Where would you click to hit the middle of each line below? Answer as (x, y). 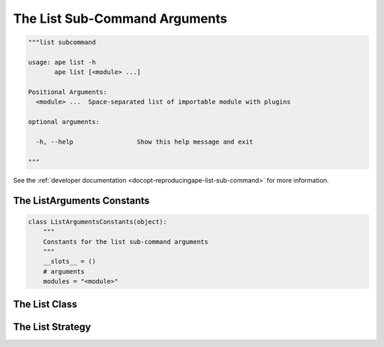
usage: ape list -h (62, 62)
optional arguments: (64, 122)
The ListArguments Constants (81, 200)
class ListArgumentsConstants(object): (97, 221)
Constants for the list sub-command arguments (126, 241)
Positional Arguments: (68, 92)
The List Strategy (52, 327)
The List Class (45, 304)
